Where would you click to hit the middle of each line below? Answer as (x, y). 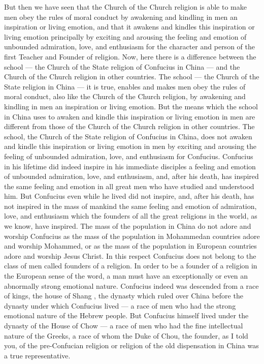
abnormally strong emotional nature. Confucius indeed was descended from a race (131, 285)
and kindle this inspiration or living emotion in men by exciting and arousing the (130, 146)
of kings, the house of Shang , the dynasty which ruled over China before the (124, 296)
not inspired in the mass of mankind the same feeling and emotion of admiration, (130, 206)
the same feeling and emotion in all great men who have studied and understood (129, 186)
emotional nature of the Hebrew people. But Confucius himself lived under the (126, 315)
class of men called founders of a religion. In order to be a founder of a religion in (131, 266)
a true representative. (37, 355)
